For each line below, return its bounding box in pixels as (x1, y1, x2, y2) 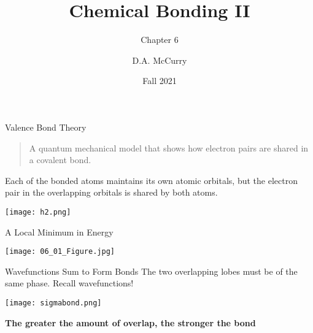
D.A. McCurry (132, 53, 187, 66)
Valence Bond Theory (5, 120, 87, 133)
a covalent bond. (29, 153, 91, 166)
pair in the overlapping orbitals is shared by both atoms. (5, 186, 218, 199)
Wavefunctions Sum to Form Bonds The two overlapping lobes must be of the (5, 264, 298, 277)
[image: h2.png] (5, 207, 71, 216)
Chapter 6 (141, 33, 179, 46)
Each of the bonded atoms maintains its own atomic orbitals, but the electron (5, 174, 298, 186)
